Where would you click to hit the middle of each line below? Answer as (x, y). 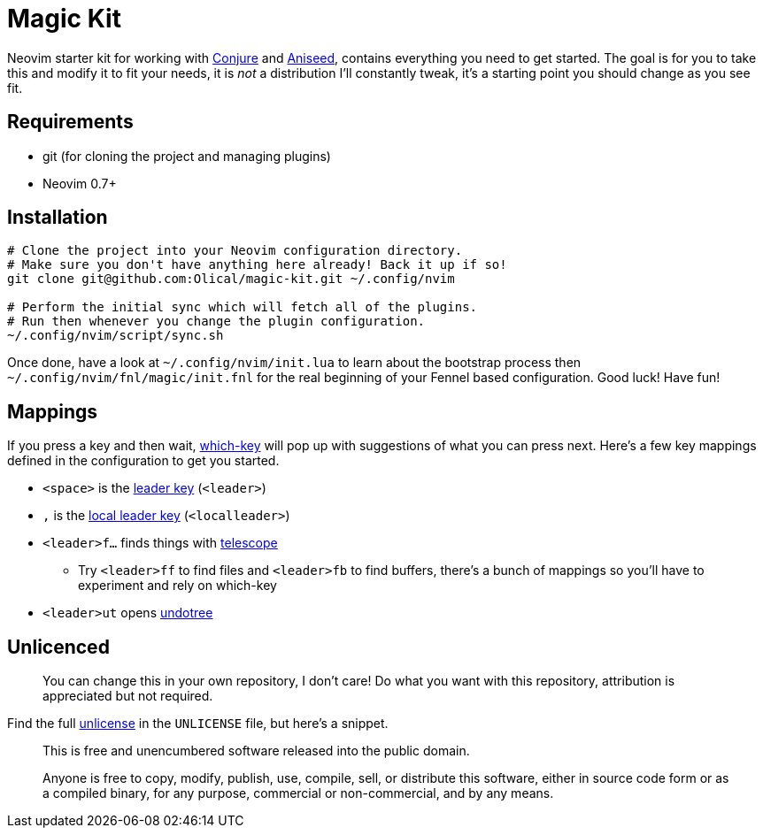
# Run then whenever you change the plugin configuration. (216, 322)
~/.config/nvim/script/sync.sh (116, 336)
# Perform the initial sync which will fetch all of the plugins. (243, 307)
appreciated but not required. (128, 696)
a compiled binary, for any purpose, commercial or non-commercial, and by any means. (298, 793)
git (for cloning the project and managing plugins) (187, 156)
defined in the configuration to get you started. (143, 461)
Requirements (70, 122)
